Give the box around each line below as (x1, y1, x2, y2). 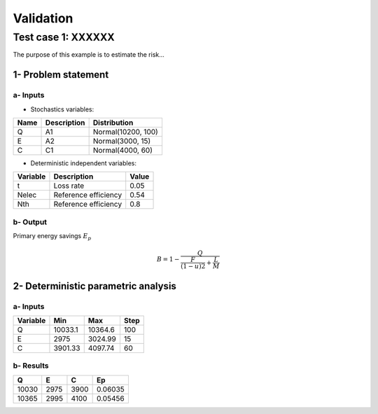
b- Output (13, 217, 48, 227)
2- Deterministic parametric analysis (13, 280, 176, 292)
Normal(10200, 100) (92, 127, 159, 137)
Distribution (92, 118, 134, 127)
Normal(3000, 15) (92, 136, 151, 146)
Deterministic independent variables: (30, 158, 136, 167)
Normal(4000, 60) (92, 145, 153, 155)
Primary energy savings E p (13, 232, 92, 242)
